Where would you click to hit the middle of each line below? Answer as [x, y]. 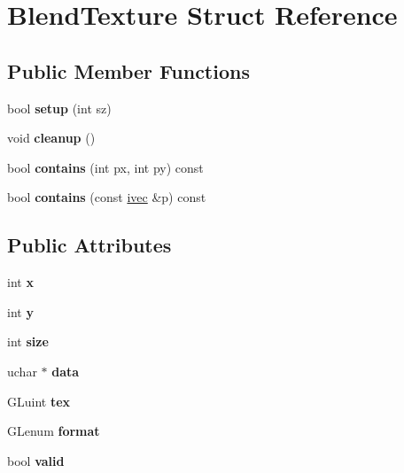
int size [28, 341]
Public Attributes [89, 245]
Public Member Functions [128, 70]
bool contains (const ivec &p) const [107, 197]
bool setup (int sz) [59, 108]
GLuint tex [39, 401]
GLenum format [54, 431]
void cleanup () [51, 138]
